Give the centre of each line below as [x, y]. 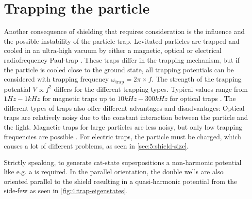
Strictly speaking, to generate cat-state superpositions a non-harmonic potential [123, 162]
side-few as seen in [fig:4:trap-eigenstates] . [66, 191]
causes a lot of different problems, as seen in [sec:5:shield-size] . [96, 146]
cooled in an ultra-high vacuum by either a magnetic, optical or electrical [113, 50]
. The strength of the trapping [197, 79]
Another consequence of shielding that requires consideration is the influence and [125, 31]
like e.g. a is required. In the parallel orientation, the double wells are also [114, 172]
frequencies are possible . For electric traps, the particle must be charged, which [123, 136]
